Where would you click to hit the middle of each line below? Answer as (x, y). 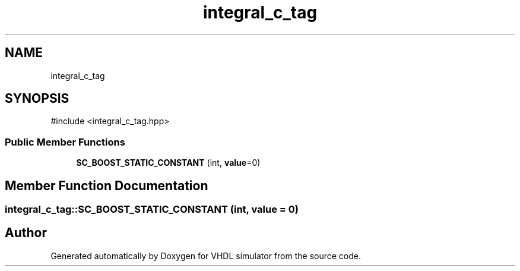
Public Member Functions (65, 142)
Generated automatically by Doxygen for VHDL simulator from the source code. (206, 256)
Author (26, 233)
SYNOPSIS (37, 99)
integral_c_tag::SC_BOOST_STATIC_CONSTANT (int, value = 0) (152, 209)
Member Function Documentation (107, 185)
